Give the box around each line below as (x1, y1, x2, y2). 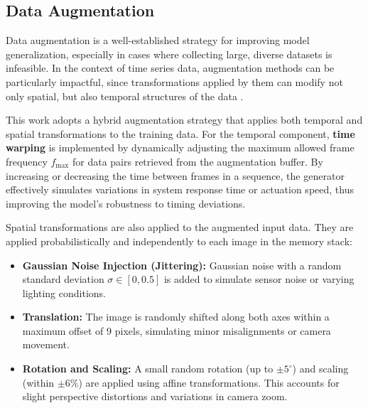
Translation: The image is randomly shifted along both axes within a (22, 309, 330, 324)
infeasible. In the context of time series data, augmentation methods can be (6, 60, 335, 75)
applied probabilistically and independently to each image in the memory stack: (6, 233, 352, 248)
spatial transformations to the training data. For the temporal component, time (6, 126, 355, 141)
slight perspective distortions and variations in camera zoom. (22, 389, 288, 404)
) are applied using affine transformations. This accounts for (78, 375, 340, 390)
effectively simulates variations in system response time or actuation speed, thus (6, 182, 354, 197)
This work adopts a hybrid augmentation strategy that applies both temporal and (6, 112, 363, 127)
